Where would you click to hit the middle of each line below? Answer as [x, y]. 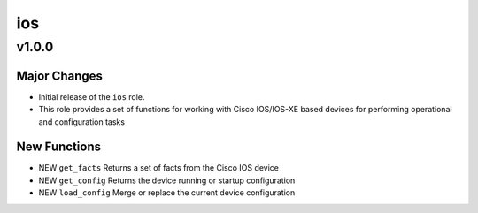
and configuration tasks [82, 122]
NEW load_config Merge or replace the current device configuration [167, 193]
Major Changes [60, 76]
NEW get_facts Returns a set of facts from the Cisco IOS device [158, 168]
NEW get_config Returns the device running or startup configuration [167, 180]
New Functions [59, 147]
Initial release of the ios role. [92, 96]
